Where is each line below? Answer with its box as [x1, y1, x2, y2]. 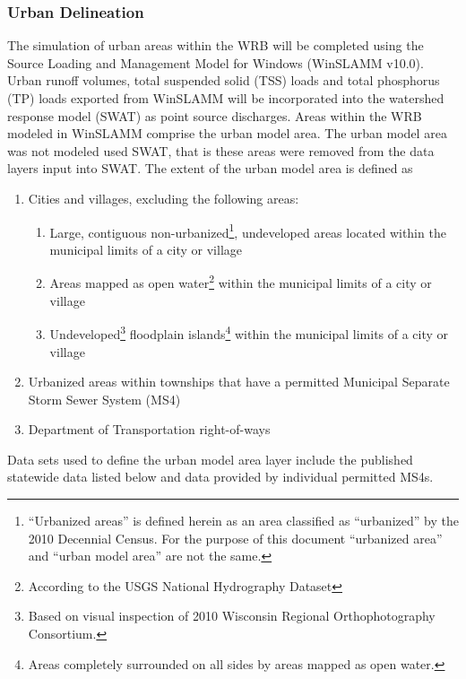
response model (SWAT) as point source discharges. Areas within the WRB [7, 106, 422, 125]
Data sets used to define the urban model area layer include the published [7, 449, 413, 468]
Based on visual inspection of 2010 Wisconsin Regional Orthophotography [28, 606, 436, 625]
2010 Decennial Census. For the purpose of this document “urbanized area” [28, 528, 443, 547]
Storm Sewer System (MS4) [28, 389, 181, 408]
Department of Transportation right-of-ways [28, 420, 271, 439]
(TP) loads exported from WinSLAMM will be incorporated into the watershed [7, 89, 444, 107]
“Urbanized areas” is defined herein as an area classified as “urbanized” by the [28, 511, 459, 530]
